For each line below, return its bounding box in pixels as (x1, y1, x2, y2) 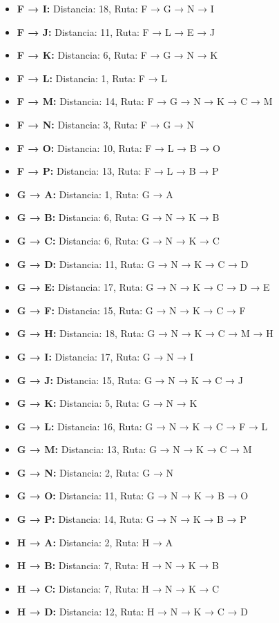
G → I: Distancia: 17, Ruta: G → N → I (17, 349, 193, 363)
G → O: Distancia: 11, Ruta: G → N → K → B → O (17, 488, 249, 503)
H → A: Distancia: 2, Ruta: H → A (17, 535, 173, 549)
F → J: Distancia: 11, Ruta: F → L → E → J (17, 24, 215, 39)
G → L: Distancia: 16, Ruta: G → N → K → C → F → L (17, 419, 268, 433)
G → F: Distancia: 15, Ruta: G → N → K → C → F (17, 303, 246, 317)
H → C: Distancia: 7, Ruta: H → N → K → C (17, 581, 220, 595)
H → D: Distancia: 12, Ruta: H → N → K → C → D (17, 604, 248, 619)
